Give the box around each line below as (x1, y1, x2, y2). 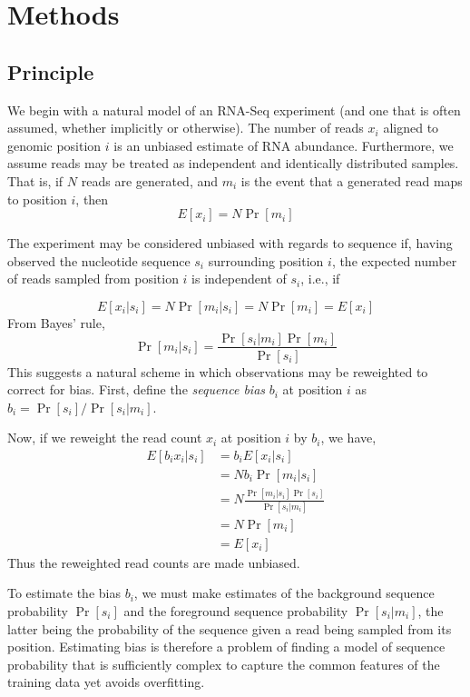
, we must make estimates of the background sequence (133, 583, 435, 602)
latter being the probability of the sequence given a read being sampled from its (7, 619, 452, 638)
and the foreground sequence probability (123, 601, 348, 620)
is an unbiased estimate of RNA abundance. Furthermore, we (113, 135, 454, 154)
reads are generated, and (81, 171, 219, 190)
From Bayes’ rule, (7, 313, 105, 332)
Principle (7, 57, 94, 85)
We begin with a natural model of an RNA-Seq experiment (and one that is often (7, 100, 461, 119)
